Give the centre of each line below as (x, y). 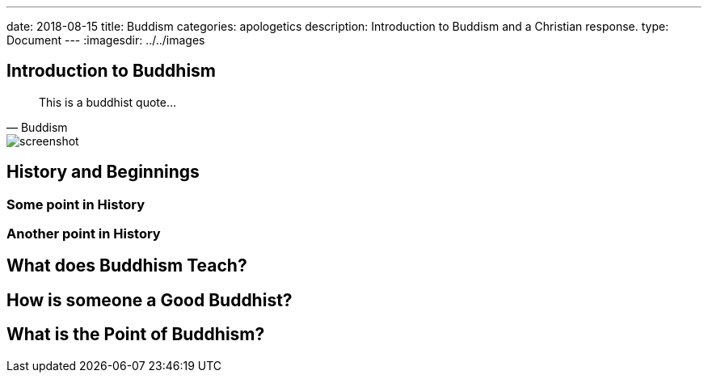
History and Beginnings (103, 172)
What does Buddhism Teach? (127, 266)
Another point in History (84, 234)
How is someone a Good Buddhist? (150, 300)
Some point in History (76, 204)
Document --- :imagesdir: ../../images (106, 40)
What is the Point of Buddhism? (136, 335)
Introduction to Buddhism (112, 71)
